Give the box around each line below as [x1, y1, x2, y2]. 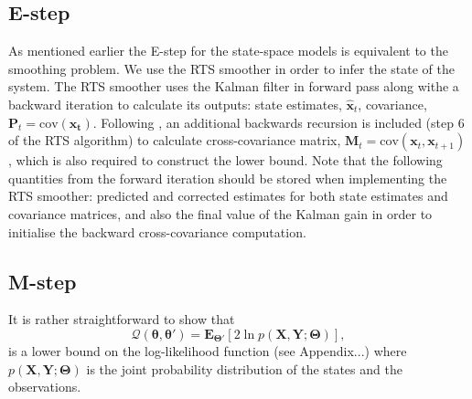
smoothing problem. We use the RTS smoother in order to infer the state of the [8, 58, 455, 78]
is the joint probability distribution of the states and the [86, 359, 402, 378]
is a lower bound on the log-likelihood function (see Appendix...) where [8, 341, 407, 360]
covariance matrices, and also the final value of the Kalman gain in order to [8, 204, 433, 223]
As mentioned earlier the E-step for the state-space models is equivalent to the [8, 41, 448, 60]
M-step [8, 267, 77, 295]
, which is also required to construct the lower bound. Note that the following [8, 151, 443, 170]
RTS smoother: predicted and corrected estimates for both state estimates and [8, 186, 448, 205]
